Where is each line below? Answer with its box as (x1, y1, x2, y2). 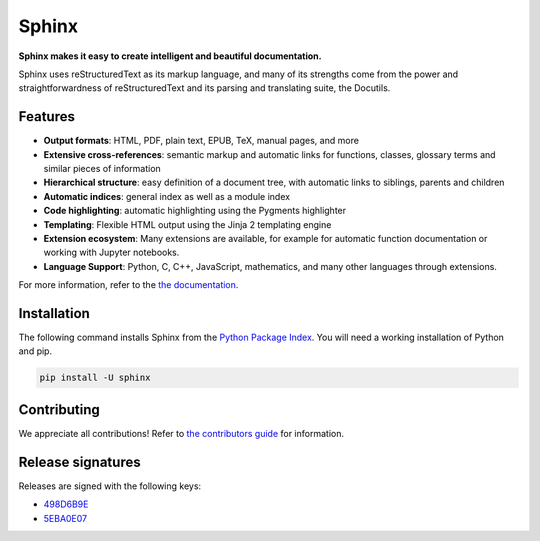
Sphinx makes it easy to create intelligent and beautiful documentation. (18, 50, 322, 62)
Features (18, 108, 75, 125)
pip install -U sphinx (39, 372, 151, 384)
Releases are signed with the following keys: (18, 480, 202, 492)
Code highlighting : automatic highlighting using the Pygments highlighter (43, 205, 347, 217)
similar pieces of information (43, 163, 162, 175)
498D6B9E (43, 498, 89, 510)
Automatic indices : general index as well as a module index (43, 190, 290, 202)
